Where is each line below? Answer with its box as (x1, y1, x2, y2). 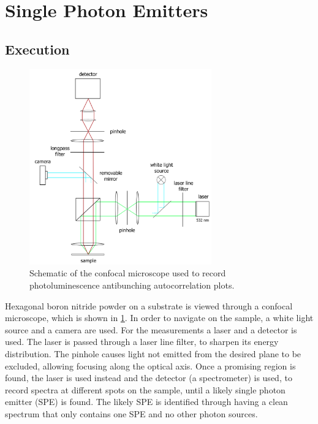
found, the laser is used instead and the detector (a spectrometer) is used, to (5, 371, 292, 384)
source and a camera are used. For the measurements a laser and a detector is (5, 323, 297, 336)
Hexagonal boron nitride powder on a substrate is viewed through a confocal (5, 299, 293, 312)
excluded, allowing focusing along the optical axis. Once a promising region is (5, 359, 296, 372)
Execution (5, 39, 70, 58)
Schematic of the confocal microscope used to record (29, 267, 226, 279)
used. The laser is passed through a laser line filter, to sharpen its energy (5, 335, 279, 348)
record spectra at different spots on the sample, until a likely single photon (5, 383, 286, 396)
